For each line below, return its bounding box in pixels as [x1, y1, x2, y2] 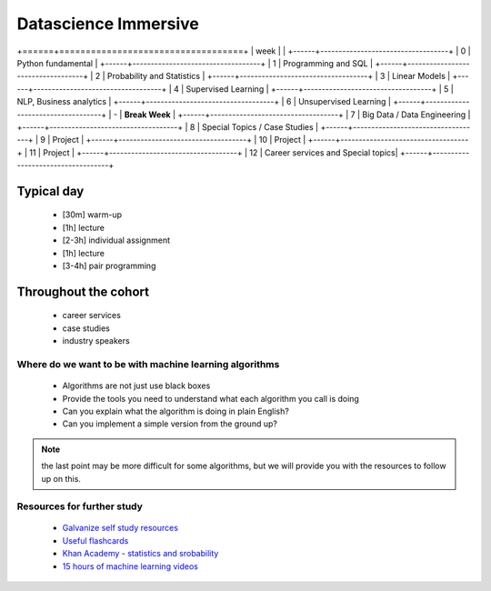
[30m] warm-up [62, 209, 123, 220]
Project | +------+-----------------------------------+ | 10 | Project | [52, 135, 306, 145]
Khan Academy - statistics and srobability [62, 548, 219, 559]
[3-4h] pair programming [62, 260, 156, 272]
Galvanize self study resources [62, 523, 179, 534]
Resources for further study [16, 500, 143, 513]
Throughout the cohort [16, 284, 150, 299]
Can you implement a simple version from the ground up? [62, 418, 277, 429]
